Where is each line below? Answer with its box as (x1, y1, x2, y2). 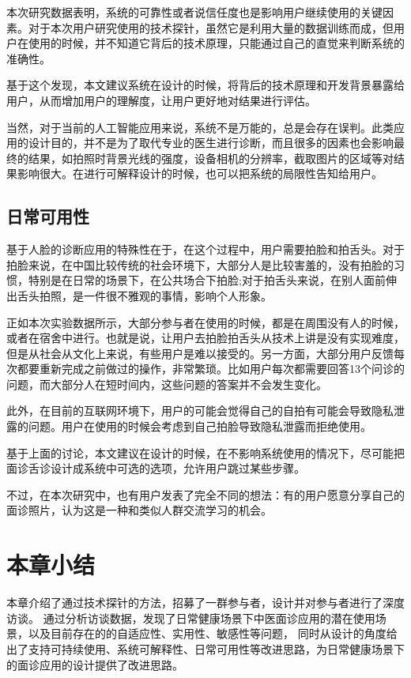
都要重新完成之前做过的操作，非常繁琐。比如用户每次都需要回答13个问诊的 (17, 360, 405, 377)
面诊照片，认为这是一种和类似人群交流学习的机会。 (6, 502, 272, 518)
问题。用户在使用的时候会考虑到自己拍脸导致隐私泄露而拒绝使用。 (28, 418, 371, 435)
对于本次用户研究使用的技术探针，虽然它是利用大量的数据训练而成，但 (28, 19, 394, 36)
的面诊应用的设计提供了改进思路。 (6, 656, 183, 672)
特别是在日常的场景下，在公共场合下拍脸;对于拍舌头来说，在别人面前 (28, 272, 386, 288)
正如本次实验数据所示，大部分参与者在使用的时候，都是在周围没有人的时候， (6, 314, 405, 330)
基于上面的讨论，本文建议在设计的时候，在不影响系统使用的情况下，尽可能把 (6, 444, 405, 461)
